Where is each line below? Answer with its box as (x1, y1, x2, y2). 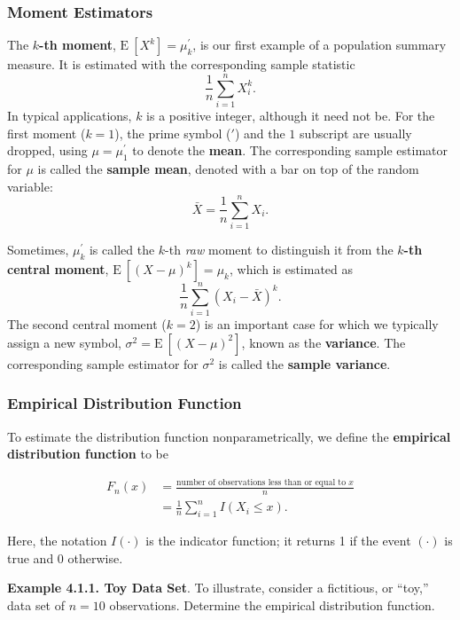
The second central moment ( (7, 315, 167, 334)
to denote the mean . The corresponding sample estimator (132, 141, 448, 160)
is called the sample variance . (218, 354, 391, 373)
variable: (7, 177, 53, 195)
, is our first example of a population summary (192, 35, 447, 54)
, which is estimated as (229, 260, 354, 279)
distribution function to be (7, 444, 168, 463)
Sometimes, (7, 240, 69, 259)
